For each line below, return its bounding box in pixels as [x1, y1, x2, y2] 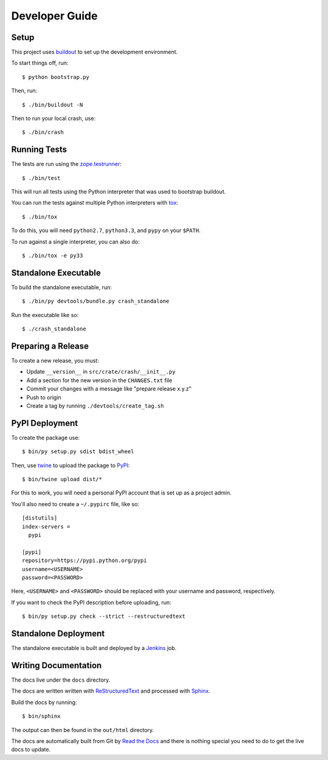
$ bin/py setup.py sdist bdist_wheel [22, 448, 135, 455]
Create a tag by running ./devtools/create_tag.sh [26, 402, 164, 409]
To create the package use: [11, 434, 80, 441]
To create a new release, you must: [11, 357, 100, 365]
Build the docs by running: [11, 699, 77, 706]
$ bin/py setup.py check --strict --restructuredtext [22, 613, 185, 620]
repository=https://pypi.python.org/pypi [22, 557, 147, 564]
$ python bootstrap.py [22, 74, 90, 80]
